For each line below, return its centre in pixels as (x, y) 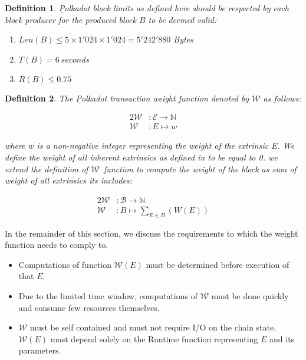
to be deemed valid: (182, 19)
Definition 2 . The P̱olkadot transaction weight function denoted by (127, 98)
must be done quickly (250, 296)
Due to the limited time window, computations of (108, 296)
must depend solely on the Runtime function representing (154, 338)
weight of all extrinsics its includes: (69, 180)
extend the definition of (47, 168)
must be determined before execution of (218, 264)
